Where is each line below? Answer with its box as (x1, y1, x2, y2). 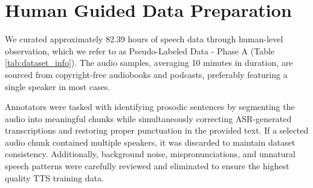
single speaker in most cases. (5, 80, 111, 92)
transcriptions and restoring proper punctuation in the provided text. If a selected (5, 124, 309, 137)
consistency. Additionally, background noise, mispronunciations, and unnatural (5, 147, 295, 160)
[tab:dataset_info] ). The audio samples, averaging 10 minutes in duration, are (5, 56, 293, 69)
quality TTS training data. (5, 171, 104, 184)
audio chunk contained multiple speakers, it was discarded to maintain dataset (5, 135, 295, 148)
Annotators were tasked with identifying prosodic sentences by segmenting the (5, 100, 295, 113)
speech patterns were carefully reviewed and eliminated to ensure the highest (5, 160, 289, 172)
